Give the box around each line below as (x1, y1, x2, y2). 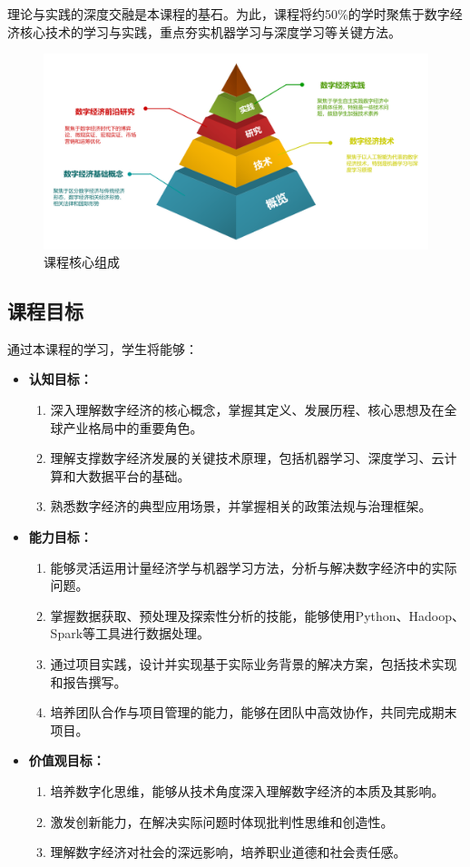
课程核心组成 (44, 252, 120, 271)
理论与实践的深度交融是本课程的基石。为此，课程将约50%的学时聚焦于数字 (7, 5, 450, 23)
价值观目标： (28, 751, 105, 770)
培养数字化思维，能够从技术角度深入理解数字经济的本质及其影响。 (50, 781, 445, 800)
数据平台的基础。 (88, 466, 191, 485)
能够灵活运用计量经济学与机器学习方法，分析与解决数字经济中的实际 (50, 557, 457, 576)
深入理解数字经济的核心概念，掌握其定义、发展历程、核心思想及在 (50, 400, 445, 419)
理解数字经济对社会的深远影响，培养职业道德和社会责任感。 (50, 842, 406, 862)
